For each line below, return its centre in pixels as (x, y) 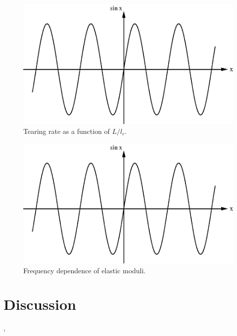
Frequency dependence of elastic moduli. (85, 270)
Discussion (40, 304)
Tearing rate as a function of (67, 131)
